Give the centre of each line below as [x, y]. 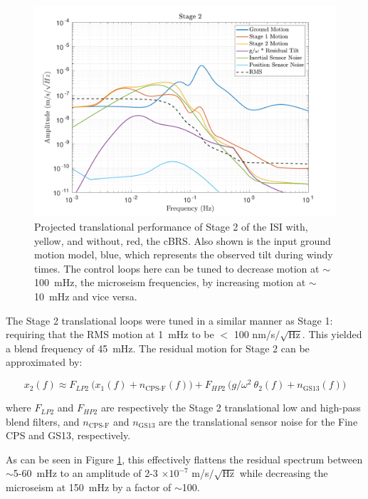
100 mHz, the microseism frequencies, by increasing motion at [170, 282]
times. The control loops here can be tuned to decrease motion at [177, 268]
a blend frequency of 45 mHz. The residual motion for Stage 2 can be [158, 348]
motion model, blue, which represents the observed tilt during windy [184, 254]
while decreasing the [284, 473]
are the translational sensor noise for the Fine [258, 421]
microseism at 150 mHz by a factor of [89, 487]
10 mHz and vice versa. [86, 296]
